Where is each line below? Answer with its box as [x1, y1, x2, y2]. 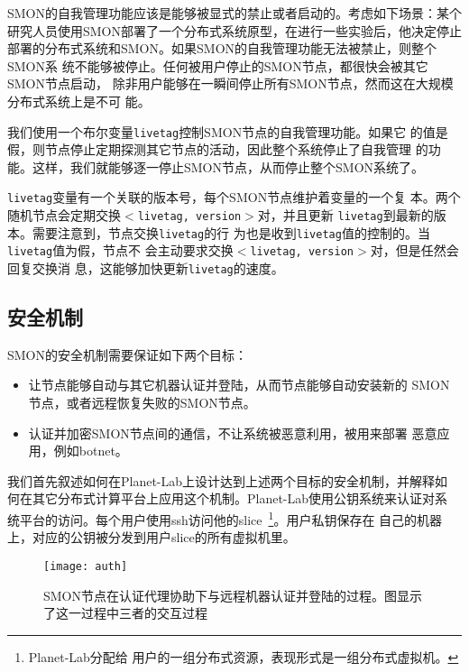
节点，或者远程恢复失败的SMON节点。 [28, 393, 256, 412]
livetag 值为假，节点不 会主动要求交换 [7, 241, 234, 260]
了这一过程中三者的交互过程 [43, 603, 207, 622]
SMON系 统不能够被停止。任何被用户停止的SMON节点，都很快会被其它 [7, 56, 428, 75]
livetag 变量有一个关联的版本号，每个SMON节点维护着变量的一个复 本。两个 [7, 188, 461, 207]
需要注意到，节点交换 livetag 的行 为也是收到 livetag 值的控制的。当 [32, 223, 430, 242]
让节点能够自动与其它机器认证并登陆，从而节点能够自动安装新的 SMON [28, 375, 450, 394]
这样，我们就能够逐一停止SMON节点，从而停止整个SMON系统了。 [32, 157, 425, 176]
